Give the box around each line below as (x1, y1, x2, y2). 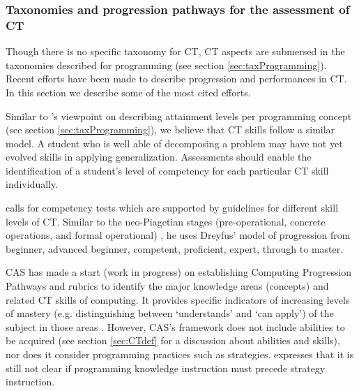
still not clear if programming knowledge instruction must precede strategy (6, 360, 326, 375)
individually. (6, 177, 59, 191)
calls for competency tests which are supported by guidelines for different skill (6, 200, 339, 215)
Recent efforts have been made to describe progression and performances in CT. (6, 71, 347, 86)
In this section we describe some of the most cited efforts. (6, 84, 251, 99)
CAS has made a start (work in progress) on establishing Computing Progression (6, 265, 352, 279)
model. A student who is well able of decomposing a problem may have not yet (6, 135, 343, 150)
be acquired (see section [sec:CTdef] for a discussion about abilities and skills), (6, 333, 340, 348)
